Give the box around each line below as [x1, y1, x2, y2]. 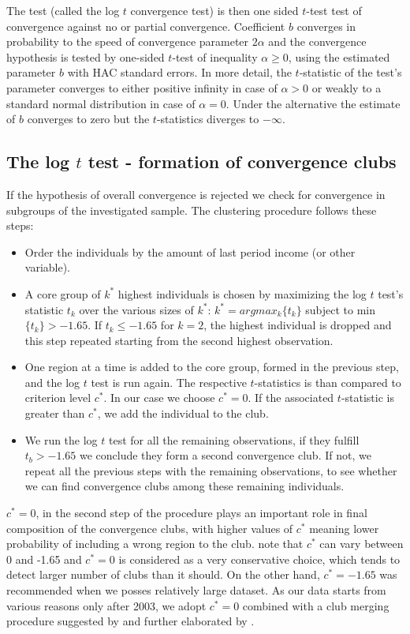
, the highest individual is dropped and [203, 317, 392, 333]
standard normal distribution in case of [6, 95, 196, 111]
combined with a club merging [242, 597, 389, 613]
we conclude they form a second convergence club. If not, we [79, 447, 371, 463]
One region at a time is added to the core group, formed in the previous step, [24, 358, 399, 375]
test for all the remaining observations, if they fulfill [109, 431, 360, 448]
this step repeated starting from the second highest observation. [24, 332, 334, 348]
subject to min [305, 301, 376, 317]
